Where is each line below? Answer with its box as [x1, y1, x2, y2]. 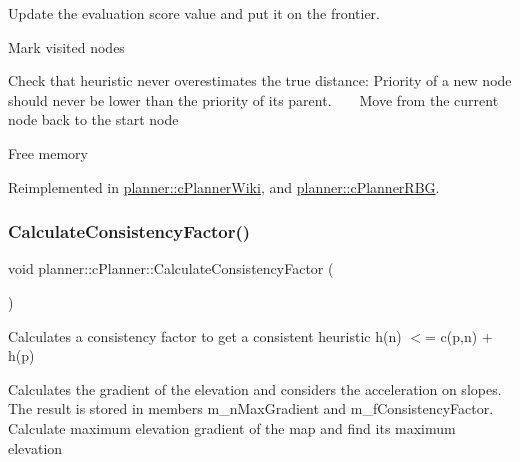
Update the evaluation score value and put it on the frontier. [8, 3, 380, 23]
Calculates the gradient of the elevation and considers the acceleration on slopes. [8, 378, 502, 399]
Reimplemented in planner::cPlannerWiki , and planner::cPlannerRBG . [8, 176, 440, 197]
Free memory [8, 142, 88, 163]
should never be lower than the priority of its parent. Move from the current [8, 89, 499, 110]
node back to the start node [8, 109, 179, 130]
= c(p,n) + [424, 325, 493, 346]
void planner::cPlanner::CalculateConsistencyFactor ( [8, 258, 334, 279]
